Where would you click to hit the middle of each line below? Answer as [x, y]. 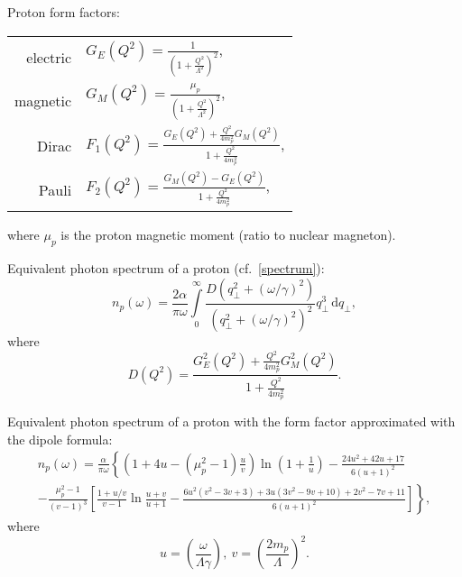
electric [49, 58]
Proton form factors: [64, 12]
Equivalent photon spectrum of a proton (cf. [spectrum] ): [166, 268]
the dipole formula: [60, 439]
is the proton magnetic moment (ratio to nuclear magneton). [228, 235]
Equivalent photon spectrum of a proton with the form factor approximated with [231, 421]
